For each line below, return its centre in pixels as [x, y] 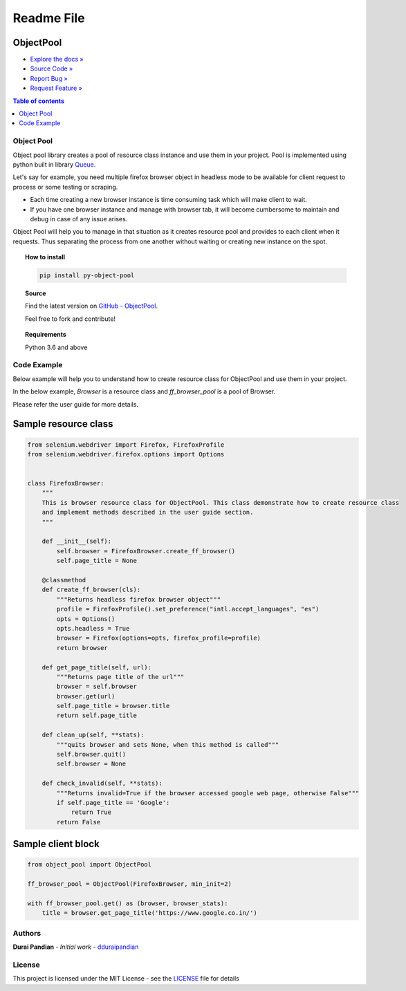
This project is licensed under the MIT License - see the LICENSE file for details [126, 979]
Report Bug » [49, 78]
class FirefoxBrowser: [66, 483]
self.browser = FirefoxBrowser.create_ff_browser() [146, 551]
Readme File [49, 18]
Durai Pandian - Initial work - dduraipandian [76, 947]
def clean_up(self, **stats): [93, 735]
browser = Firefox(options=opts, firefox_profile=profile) [159, 638]
